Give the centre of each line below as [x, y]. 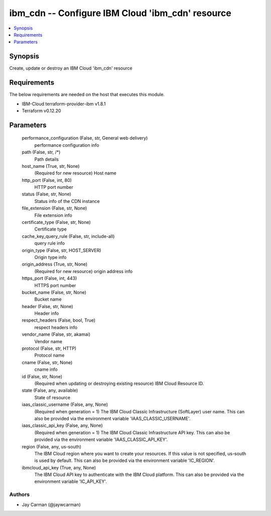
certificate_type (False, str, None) [56, 222]
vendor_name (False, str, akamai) [56, 334]
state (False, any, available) [50, 390]
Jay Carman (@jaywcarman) [51, 504]
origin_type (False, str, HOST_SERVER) [61, 250]
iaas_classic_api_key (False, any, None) [62, 425]
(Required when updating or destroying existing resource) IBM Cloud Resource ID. [119, 383]
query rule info [50, 243]
